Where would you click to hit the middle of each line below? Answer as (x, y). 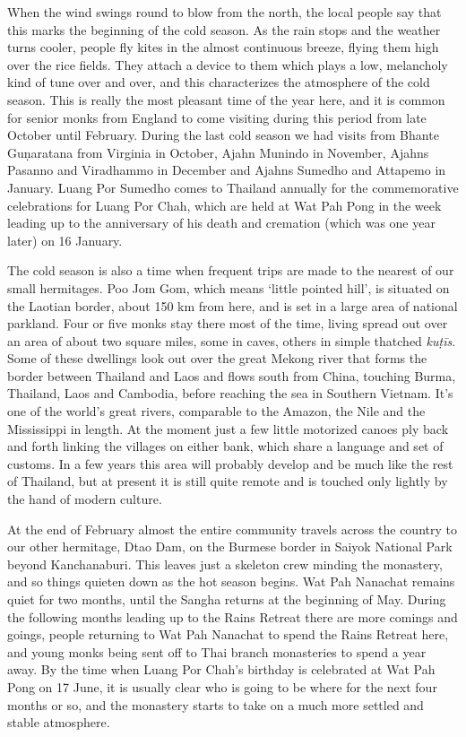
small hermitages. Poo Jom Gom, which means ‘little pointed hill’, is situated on (229, 287)
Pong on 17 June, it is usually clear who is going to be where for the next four (222, 686)
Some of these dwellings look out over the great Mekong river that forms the (217, 358)
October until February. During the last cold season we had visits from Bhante (223, 135)
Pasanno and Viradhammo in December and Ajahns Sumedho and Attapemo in (227, 170)
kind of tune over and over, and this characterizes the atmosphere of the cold (219, 82)
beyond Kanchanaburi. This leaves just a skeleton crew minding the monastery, (225, 564)
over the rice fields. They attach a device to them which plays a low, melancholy (228, 64)
